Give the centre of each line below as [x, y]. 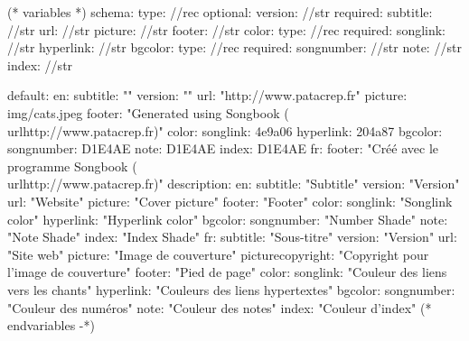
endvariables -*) [51, 325]
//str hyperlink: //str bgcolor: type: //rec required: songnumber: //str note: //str [234, 47]
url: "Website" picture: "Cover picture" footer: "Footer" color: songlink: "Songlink [230, 201]
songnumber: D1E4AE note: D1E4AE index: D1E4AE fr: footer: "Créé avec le [223, 148]
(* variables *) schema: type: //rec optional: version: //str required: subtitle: [220, 12]
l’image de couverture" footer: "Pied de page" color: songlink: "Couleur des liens [227, 272]
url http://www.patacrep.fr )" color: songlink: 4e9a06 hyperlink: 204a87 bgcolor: [225, 130]
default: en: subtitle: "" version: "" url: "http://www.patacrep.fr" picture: [207, 95]
